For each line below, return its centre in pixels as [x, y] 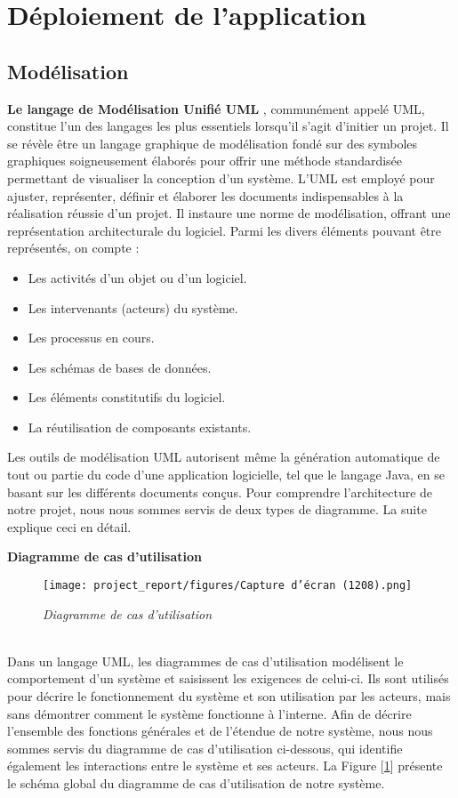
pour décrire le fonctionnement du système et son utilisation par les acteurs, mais [229, 696]
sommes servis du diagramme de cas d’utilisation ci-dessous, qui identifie [205, 748]
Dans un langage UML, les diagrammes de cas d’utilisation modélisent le [205, 661]
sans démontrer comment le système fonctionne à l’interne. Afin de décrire [209, 713]
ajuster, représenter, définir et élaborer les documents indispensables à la [205, 195]
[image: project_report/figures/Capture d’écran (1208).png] [228, 586]
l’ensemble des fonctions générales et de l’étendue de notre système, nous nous [220, 731]
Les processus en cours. [91, 338]
